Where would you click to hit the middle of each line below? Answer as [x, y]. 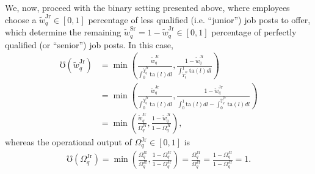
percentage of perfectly [254, 32]
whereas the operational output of [68, 142]
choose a [21, 19]
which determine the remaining [63, 32]
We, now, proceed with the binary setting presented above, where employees [147, 7]
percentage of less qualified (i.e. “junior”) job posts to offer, [199, 19]
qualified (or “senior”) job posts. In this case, [89, 44]
